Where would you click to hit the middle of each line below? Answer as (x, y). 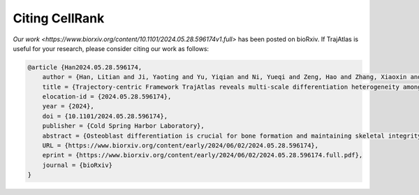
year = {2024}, (68, 106)
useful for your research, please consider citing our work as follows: (111, 48)
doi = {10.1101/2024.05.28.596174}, (105, 116)
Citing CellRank (59, 18)
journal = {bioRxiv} (78, 165)
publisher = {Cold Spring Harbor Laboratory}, (124, 126)
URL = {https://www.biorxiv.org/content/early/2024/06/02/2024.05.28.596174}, (181, 146)
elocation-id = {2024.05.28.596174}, (107, 97)
